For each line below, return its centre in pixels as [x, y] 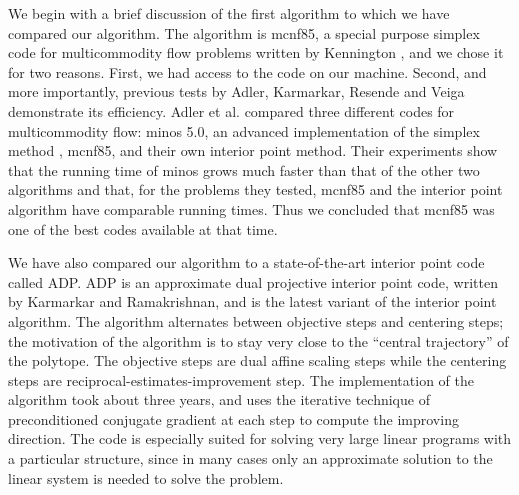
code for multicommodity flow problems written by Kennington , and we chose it [256, 52]
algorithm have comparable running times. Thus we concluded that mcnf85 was [251, 208]
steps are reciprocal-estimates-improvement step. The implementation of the [241, 379]
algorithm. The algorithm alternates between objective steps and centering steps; [256, 320]
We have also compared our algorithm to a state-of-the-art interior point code [246, 262]
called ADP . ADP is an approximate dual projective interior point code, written [253, 281]
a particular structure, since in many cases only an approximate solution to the [250, 458]
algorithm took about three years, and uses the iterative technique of [219, 399]
